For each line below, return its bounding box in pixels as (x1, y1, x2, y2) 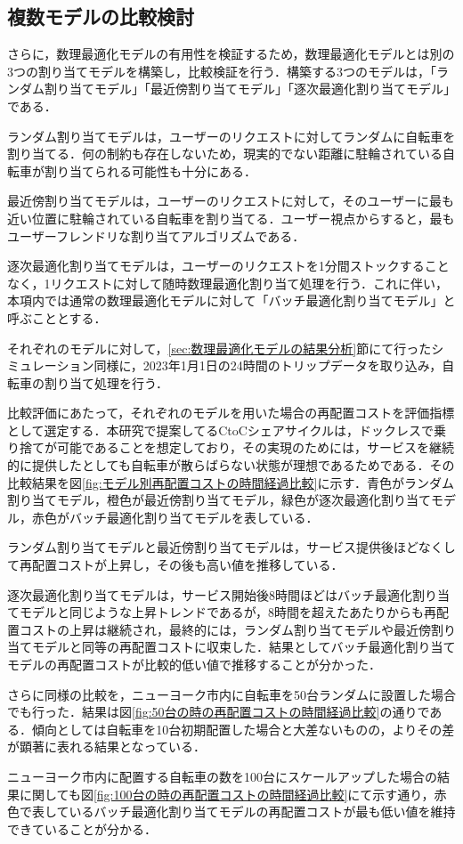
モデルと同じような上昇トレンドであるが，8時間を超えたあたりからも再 (19, 603, 437, 621)
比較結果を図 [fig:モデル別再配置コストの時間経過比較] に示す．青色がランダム (7, 473, 454, 491)
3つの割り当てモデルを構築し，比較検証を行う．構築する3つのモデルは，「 (7, 61, 436, 80)
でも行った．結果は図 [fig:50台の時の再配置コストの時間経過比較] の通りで (7, 702, 430, 721)
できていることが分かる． (7, 819, 157, 838)
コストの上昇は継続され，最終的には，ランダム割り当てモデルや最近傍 (19, 620, 431, 638)
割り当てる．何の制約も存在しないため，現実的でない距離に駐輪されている (7, 144, 443, 163)
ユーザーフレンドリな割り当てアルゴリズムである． (7, 226, 305, 245)
